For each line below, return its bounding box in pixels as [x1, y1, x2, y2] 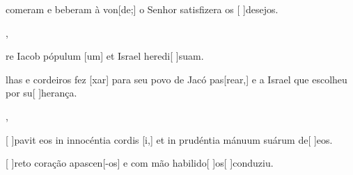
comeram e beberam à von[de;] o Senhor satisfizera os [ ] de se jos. [6, 2, 279, 16]
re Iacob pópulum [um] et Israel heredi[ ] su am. [6, 49, 204, 63]
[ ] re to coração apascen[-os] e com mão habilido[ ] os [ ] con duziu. [6, 156, 274, 170]
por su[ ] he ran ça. [6, 85, 77, 100]
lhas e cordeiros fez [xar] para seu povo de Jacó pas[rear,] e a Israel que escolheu [6, 72, 347, 86]
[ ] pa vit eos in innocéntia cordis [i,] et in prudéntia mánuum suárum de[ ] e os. [6, 132, 333, 147]
